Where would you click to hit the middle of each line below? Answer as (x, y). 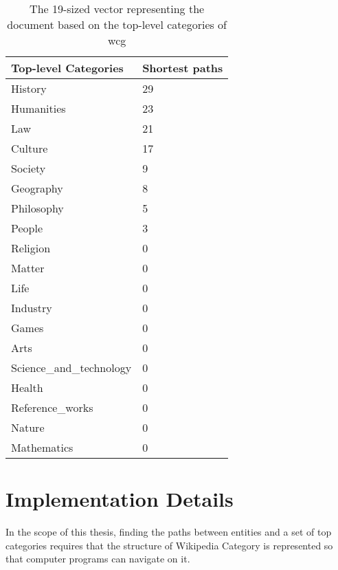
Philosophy (37, 208)
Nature (28, 427)
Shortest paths (183, 68)
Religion (31, 248)
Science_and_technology (71, 368)
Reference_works (52, 407)
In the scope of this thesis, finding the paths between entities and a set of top (169, 532)
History (29, 88)
